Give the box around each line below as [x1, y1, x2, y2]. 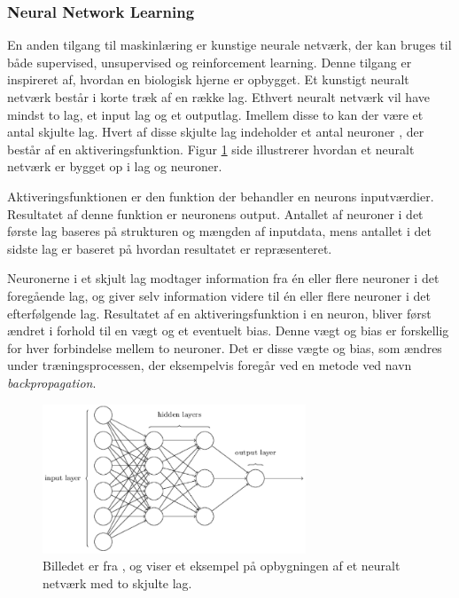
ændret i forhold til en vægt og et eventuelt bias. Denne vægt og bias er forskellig [7, 321, 449, 340]
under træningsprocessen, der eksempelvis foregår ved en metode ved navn [7, 356, 412, 374]
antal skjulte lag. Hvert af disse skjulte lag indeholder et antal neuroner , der [7, 122, 424, 141]
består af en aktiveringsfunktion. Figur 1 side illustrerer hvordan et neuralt [7, 139, 415, 158]
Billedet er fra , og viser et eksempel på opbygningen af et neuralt [43, 556, 401, 575]
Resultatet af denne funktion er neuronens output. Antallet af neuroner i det [7, 204, 424, 223]
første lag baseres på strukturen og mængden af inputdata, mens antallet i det [7, 222, 432, 240]
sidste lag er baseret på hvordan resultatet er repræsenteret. [7, 239, 332, 257]
